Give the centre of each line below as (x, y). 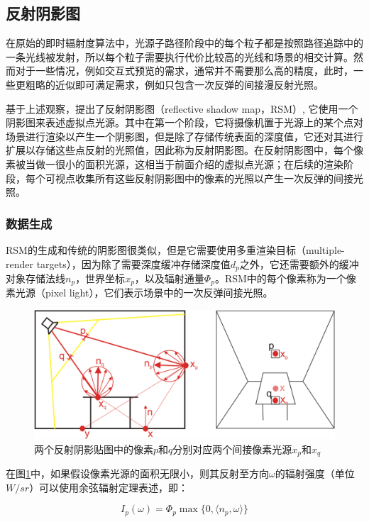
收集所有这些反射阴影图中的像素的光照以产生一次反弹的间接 (214, 178)
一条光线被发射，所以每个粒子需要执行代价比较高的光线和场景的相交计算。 (180, 56)
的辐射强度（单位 (315, 473)
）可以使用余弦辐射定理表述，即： (109, 487)
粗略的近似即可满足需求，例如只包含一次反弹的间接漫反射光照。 (174, 84)
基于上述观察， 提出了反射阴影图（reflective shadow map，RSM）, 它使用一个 (182, 108)
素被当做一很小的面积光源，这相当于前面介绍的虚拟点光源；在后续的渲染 (175, 163)
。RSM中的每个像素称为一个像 (285, 278)
